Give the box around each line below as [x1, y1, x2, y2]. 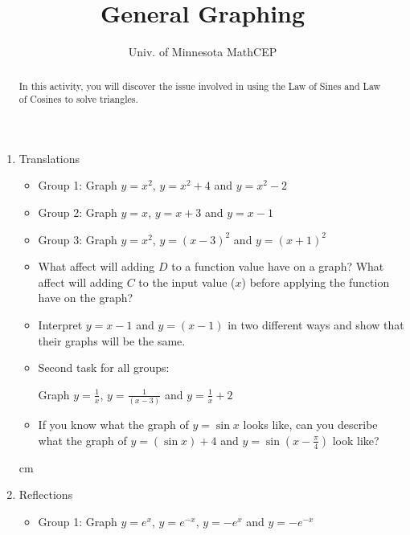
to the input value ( [138, 273, 236, 290]
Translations [18, 149, 80, 166]
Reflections [18, 486, 73, 503]
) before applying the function [241, 273, 390, 290]
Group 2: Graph [38, 204, 117, 221]
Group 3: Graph [38, 231, 117, 247]
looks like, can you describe [243, 416, 378, 433]
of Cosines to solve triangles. [18, 92, 138, 106]
